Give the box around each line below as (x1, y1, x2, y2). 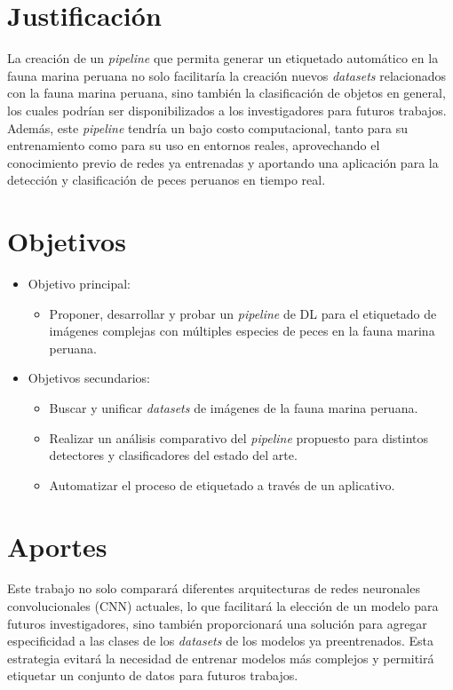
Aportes (7, 527, 107, 564)
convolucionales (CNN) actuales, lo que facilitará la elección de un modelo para (7, 597, 439, 615)
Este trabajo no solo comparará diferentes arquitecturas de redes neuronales (7, 579, 420, 598)
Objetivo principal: (28, 274, 131, 292)
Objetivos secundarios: (28, 369, 150, 387)
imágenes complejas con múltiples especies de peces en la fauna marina (49, 321, 435, 340)
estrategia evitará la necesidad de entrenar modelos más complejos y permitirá (7, 648, 434, 667)
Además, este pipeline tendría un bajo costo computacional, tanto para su (7, 118, 408, 137)
